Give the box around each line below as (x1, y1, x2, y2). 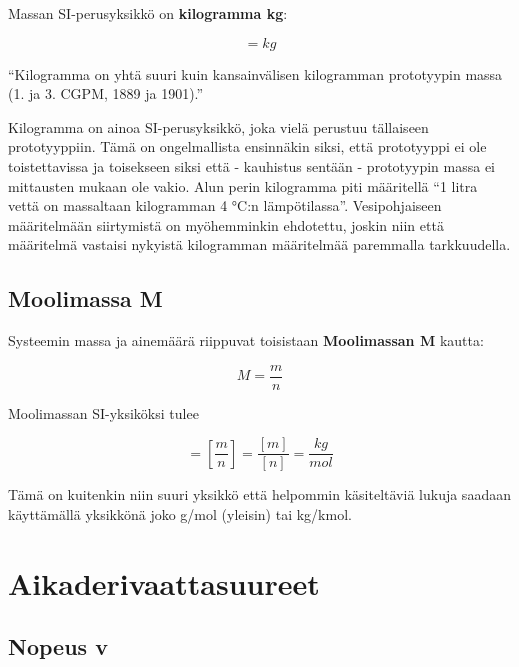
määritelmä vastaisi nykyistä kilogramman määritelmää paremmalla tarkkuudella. (8, 234, 511, 255)
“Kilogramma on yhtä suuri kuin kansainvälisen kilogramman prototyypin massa (8, 63, 503, 84)
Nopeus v (8, 631, 108, 662)
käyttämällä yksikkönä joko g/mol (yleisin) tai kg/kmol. (8, 504, 352, 525)
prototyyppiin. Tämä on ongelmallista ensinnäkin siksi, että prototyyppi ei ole (8, 136, 487, 157)
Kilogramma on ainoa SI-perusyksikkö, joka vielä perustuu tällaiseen (8, 116, 429, 137)
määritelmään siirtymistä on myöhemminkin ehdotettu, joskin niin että (8, 214, 444, 235)
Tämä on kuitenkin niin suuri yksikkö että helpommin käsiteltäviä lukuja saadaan (8, 484, 511, 505)
